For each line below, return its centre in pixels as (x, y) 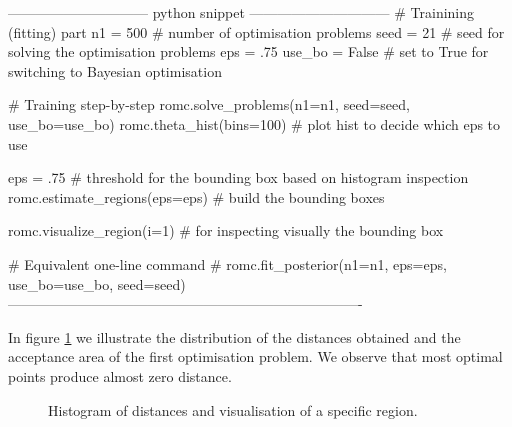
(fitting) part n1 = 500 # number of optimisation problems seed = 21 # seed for (256, 31)
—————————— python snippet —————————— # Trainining (241, 12)
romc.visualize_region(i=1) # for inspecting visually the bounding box (226, 230)
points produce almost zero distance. (120, 375)
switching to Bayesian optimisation (115, 70)
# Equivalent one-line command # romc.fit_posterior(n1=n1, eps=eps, (227, 263)
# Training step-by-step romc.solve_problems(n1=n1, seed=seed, (209, 104)
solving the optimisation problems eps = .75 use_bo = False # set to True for (248, 51)
